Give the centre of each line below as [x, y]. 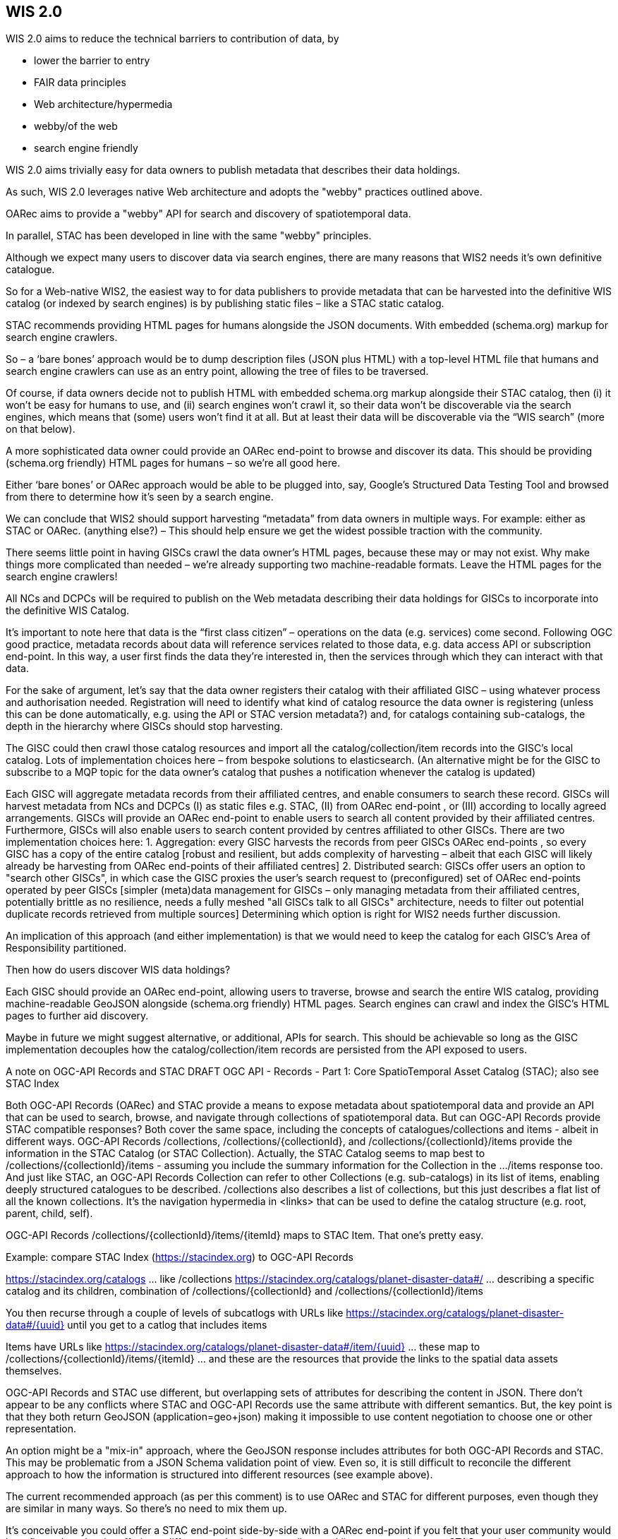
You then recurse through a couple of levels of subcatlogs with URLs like [175, 1313]
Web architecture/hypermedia [103, 104]
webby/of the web [76, 126]
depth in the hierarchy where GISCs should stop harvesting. [144, 726]
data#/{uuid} [35, 1325]
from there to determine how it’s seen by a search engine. [140, 497]
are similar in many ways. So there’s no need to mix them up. [146, 1509]
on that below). [41, 429]
